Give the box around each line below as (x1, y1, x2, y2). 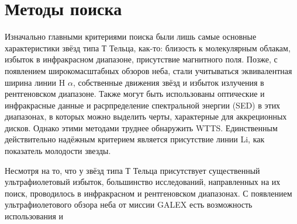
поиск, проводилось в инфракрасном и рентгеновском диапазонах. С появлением (5, 187, 292, 199)
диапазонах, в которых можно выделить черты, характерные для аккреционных (5, 110, 287, 123)
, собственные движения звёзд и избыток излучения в (72, 76, 264, 88)
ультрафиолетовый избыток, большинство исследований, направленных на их (5, 176, 281, 188)
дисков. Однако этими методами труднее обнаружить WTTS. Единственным (5, 121, 278, 134)
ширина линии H (5, 76, 65, 88)
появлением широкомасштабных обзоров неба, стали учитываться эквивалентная (5, 64, 292, 76)
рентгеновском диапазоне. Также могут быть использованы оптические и (5, 87, 265, 100)
